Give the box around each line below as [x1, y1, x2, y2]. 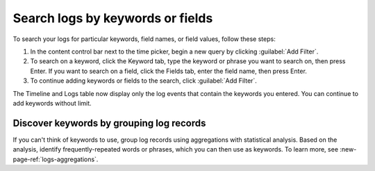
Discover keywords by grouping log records [12, 117, 206, 129]
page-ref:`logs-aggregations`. [12, 155, 99, 163]
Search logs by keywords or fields [12, 10, 213, 26]
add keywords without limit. [12, 99, 92, 107]
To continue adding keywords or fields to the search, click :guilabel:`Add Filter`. [30, 76, 257, 85]
